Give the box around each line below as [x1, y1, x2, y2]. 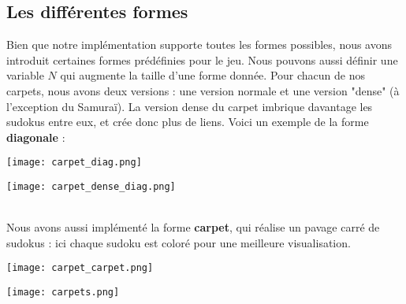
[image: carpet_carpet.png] [6, 262, 154, 274]
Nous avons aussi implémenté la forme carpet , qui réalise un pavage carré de [6, 219, 380, 235]
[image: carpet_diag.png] [6, 157, 142, 169]
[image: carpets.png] [6, 287, 120, 298]
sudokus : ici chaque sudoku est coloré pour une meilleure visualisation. [6, 234, 351, 250]
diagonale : [6, 128, 65, 145]
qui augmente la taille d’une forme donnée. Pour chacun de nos [60, 67, 365, 83]
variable [6, 67, 44, 83]
